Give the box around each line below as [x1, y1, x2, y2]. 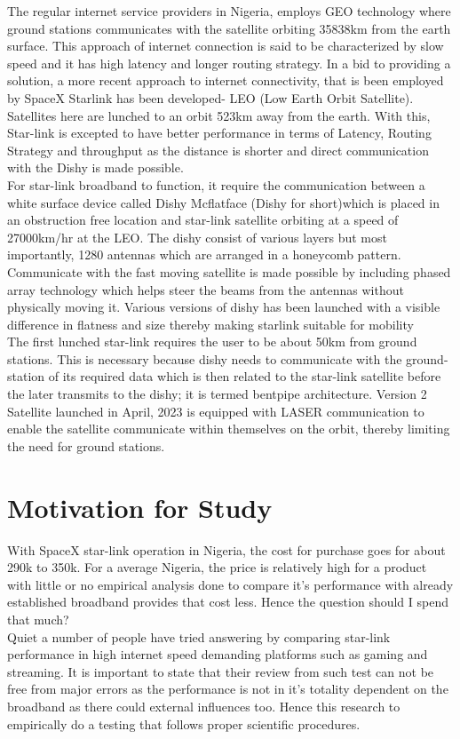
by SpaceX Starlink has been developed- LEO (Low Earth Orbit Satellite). [7, 88, 414, 107]
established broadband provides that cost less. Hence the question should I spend [7, 592, 448, 611]
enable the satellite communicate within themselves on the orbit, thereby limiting [7, 419, 450, 438]
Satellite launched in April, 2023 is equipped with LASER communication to [7, 401, 424, 420]
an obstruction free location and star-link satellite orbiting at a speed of [7, 211, 399, 229]
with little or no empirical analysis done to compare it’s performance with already [7, 575, 454, 593]
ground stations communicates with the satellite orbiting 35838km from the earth [7, 19, 451, 37]
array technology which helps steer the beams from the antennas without [7, 280, 404, 298]
